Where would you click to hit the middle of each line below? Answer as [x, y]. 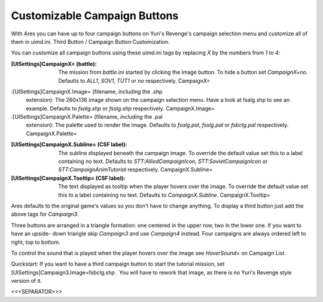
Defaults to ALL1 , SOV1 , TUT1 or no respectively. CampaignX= [134, 80]
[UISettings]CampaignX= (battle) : [54, 64]
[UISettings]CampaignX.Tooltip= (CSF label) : [68, 178]
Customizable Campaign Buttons [95, 16]
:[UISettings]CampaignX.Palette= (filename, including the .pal [87, 117]
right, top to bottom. [36, 242]
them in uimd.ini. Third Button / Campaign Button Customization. [90, 41]
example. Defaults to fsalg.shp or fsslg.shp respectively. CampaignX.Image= [121, 108]
